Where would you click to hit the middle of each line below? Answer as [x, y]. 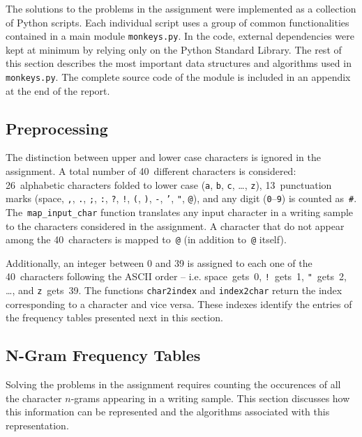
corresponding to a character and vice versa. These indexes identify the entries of [179, 304]
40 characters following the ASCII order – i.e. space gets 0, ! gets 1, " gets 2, [176, 276]
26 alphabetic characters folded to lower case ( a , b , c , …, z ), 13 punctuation [169, 184]
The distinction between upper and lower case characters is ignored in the [163, 157]
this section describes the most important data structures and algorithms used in [179, 63]
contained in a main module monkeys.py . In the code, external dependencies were [180, 36]
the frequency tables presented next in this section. [114, 317]
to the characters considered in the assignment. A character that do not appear [175, 225]
